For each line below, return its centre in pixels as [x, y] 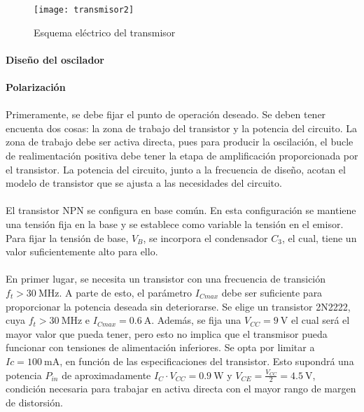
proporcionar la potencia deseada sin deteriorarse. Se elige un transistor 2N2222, [178, 306]
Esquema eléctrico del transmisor [105, 32]
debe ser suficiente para [272, 292]
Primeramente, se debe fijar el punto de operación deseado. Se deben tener [166, 114]
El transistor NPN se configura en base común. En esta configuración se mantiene [181, 210]
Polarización [36, 87]
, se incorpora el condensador [205, 237]
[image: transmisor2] [84, 10]
